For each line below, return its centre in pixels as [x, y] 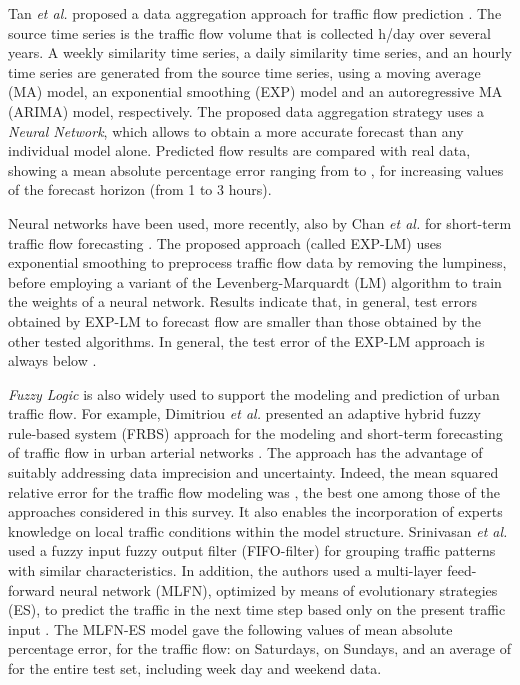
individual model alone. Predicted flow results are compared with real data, [239, 150]
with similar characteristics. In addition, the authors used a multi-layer [225, 570]
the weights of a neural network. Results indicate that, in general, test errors [243, 301]
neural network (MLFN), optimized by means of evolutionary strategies [278, 589]
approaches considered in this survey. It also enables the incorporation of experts [255, 511]
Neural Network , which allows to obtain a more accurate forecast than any [236, 130]
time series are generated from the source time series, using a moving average [244, 71]
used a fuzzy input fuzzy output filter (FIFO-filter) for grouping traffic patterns [252, 550]
